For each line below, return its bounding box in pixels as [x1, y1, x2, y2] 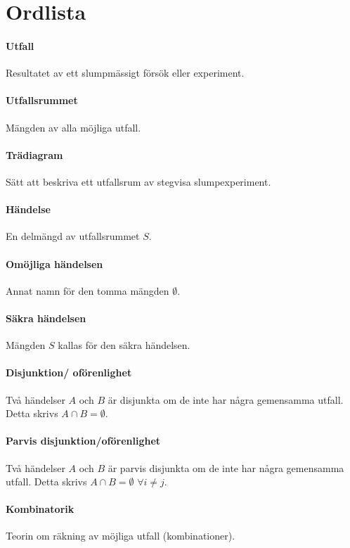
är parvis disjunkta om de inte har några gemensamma [108, 460, 344, 475]
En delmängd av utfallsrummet [6, 229, 140, 243]
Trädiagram [6, 147, 63, 162]
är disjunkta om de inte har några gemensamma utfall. [108, 392, 344, 407]
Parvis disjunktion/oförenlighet [6, 433, 161, 448]
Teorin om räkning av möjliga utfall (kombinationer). [6, 528, 235, 543]
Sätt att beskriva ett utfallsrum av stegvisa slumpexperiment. [6, 174, 271, 189]
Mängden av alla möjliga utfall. [6, 120, 141, 134]
